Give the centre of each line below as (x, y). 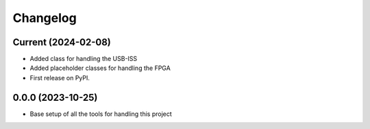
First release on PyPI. (60, 78)
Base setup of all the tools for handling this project (101, 114)
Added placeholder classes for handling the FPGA (100, 68)
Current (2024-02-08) (62, 42)
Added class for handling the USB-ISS (84, 59)
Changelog (45, 18)
